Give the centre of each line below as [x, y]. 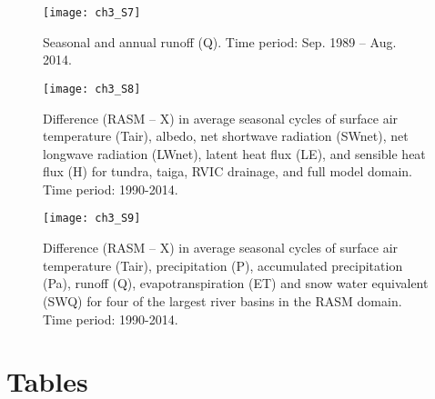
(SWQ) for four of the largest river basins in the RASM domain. [223, 300]
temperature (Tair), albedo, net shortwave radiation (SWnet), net [226, 136]
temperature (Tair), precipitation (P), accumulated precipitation [223, 265]
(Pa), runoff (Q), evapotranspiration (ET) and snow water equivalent [236, 283]
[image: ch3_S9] [92, 219]
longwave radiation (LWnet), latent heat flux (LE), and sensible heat [234, 153]
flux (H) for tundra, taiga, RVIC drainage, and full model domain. [228, 171]
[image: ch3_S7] [92, 13]
